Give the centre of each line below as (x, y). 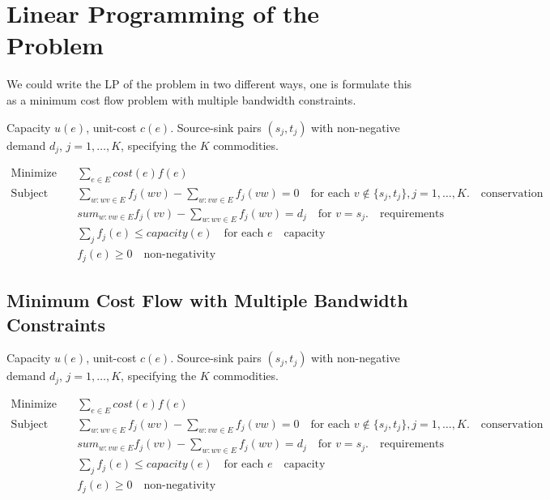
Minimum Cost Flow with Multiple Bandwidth (207, 300)
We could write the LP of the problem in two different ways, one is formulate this (209, 84)
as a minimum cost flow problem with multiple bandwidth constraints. (181, 99)
